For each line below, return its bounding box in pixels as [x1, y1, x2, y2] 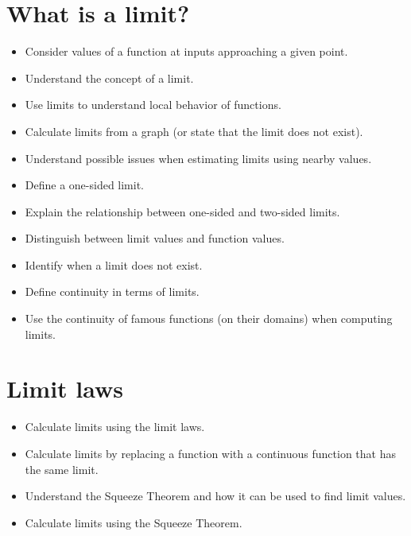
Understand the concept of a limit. [25, 69, 194, 86]
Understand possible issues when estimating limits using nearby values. [25, 150, 372, 166]
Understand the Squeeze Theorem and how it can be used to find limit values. [25, 487, 406, 504]
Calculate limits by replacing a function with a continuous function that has [25, 445, 396, 461]
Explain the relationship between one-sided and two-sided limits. [25, 203, 340, 219]
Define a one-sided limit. [25, 177, 145, 193]
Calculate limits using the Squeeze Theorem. [25, 514, 242, 530]
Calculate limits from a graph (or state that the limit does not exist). [25, 122, 363, 139]
